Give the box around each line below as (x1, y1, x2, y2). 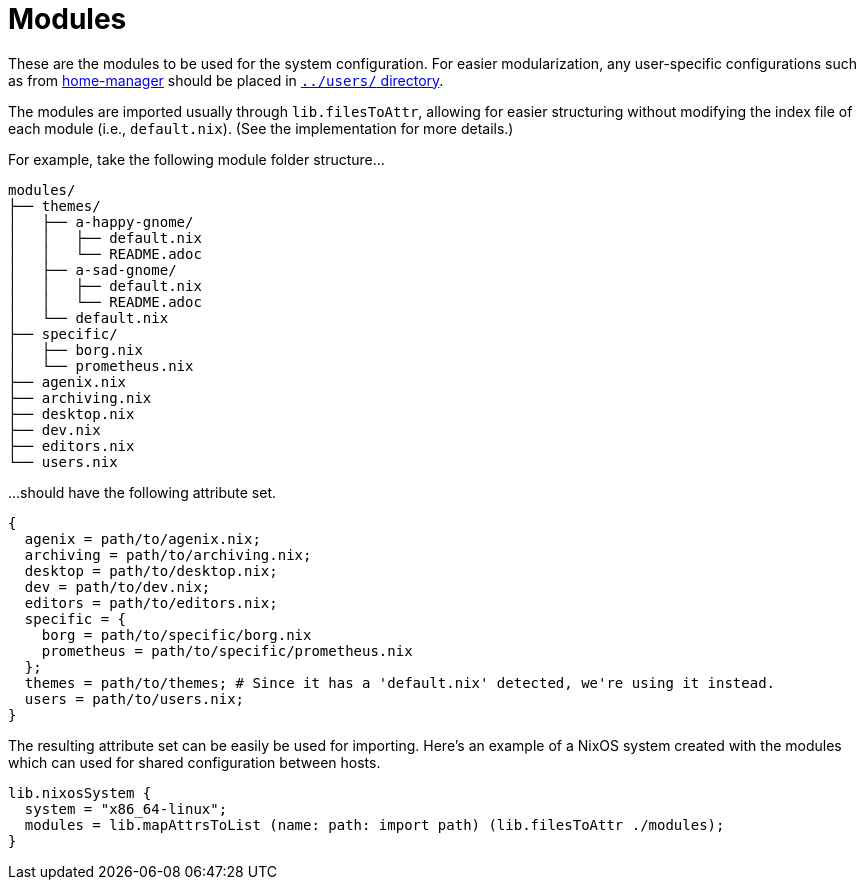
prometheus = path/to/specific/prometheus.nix (41, 642, 413, 659)
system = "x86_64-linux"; (24, 800, 228, 817)
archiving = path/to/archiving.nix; (24, 546, 312, 563)
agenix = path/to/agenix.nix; (24, 530, 261, 547)
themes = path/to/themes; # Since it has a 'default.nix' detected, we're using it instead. (24, 674, 776, 691)
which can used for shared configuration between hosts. (8, 753, 381, 771)
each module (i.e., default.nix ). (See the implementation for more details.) (8, 119, 514, 137)
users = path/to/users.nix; (24, 690, 245, 707)
